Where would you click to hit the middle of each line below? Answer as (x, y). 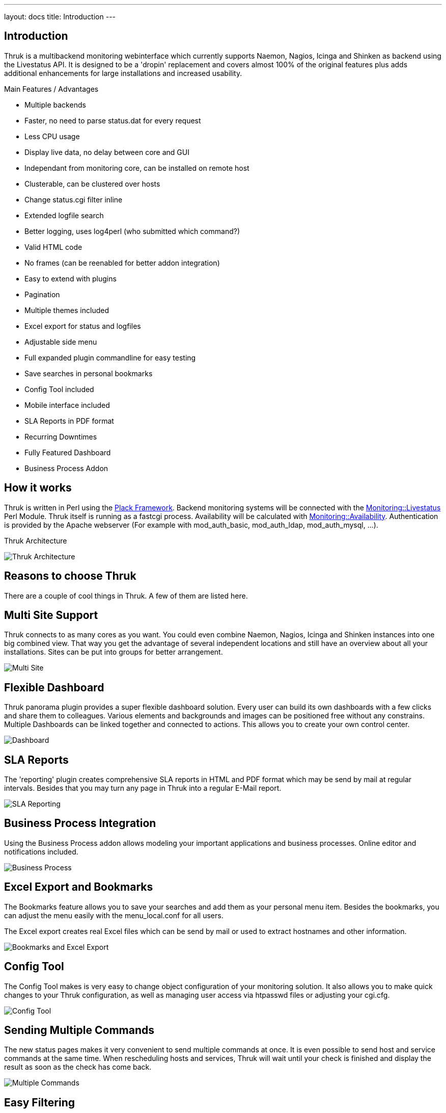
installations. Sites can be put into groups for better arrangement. (114, 652)
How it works (38, 488)
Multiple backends (55, 105)
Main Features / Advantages (51, 89)
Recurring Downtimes (61, 436)
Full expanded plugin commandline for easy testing (110, 357)
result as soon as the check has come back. (78, 1067)
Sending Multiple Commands (79, 1030)
